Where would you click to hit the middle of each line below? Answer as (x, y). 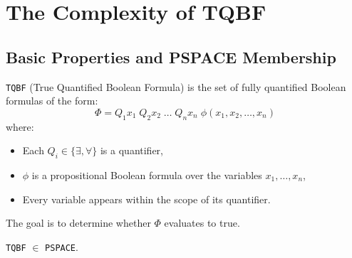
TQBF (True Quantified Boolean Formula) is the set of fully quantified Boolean (176, 86)
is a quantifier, (131, 150)
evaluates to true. (202, 223)
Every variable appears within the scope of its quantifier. (146, 199)
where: (20, 126)
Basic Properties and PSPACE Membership (171, 57)
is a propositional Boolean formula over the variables (147, 175)
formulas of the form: (52, 101)
